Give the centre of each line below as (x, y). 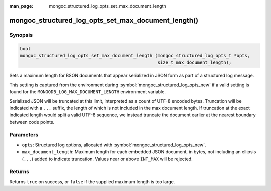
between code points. (32, 122)
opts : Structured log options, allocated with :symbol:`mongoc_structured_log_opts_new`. (114, 145)
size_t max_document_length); (194, 62)
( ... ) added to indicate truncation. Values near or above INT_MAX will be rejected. (107, 159)
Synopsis (21, 35)
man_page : (21, 6)
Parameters (24, 135)
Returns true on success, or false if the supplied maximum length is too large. (92, 182)
